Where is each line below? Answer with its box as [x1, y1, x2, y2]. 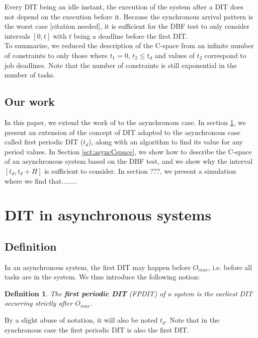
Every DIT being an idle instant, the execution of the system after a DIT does [4, 1, 244, 11]
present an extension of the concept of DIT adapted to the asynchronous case [4, 127, 241, 137]
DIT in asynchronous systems [4, 204, 212, 225]
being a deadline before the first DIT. [74, 30, 188, 41]
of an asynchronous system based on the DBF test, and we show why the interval [4, 156, 253, 166]
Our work [4, 94, 55, 109]
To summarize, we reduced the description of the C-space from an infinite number [4, 40, 254, 51]
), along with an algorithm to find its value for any [88, 136, 243, 147]
